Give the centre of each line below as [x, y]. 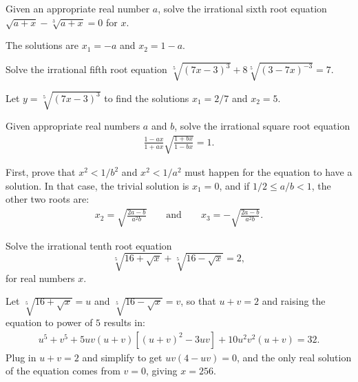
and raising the [294, 301]
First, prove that [41, 172]
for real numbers [40, 278]
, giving [162, 371]
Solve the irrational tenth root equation [89, 245]
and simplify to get [122, 357]
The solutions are [42, 45]
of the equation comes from [63, 371]
